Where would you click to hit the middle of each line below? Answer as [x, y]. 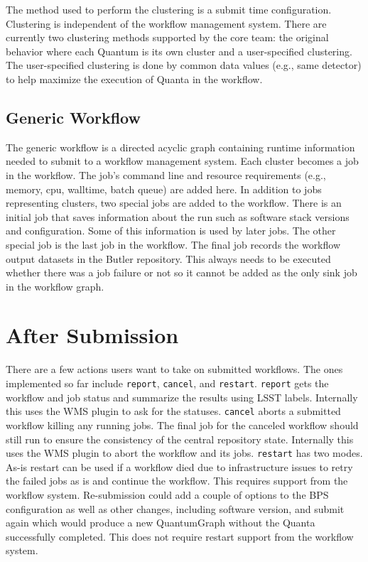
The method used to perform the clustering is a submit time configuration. [169, 9]
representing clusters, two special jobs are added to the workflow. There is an [174, 203]
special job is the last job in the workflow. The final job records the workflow [173, 244]
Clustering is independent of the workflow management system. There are [166, 23]
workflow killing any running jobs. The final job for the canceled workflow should [182, 425]
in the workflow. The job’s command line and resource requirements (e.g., [166, 174]
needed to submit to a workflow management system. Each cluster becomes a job [182, 161]
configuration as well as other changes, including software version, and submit [175, 508]
